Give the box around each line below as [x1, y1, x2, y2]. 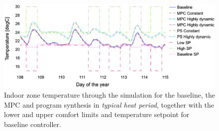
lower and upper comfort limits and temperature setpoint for [4, 109, 190, 120]
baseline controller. [4, 119, 61, 129]
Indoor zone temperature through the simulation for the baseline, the [4, 90, 215, 100]
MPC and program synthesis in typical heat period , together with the [4, 99, 215, 110]
